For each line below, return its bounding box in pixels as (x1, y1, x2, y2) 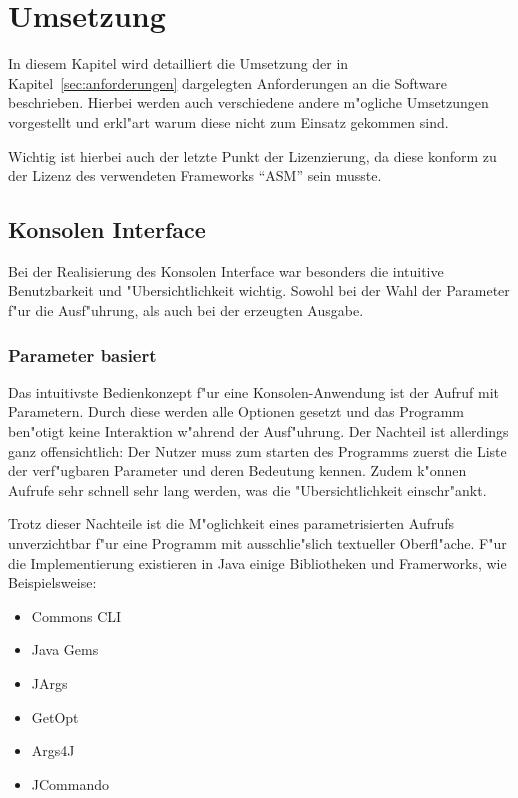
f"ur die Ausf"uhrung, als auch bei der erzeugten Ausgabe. (8, 300, 364, 321)
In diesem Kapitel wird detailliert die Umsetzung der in (8, 53, 349, 74)
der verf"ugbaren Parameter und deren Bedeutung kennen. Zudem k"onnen (8, 460, 467, 481)
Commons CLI (31, 605, 122, 626)
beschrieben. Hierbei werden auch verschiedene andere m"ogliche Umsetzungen (8, 92, 489, 113)
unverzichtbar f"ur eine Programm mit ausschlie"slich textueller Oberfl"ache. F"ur (8, 533, 507, 554)
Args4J (31, 740, 75, 761)
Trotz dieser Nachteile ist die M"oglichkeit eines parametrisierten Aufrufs (8, 513, 455, 534)
